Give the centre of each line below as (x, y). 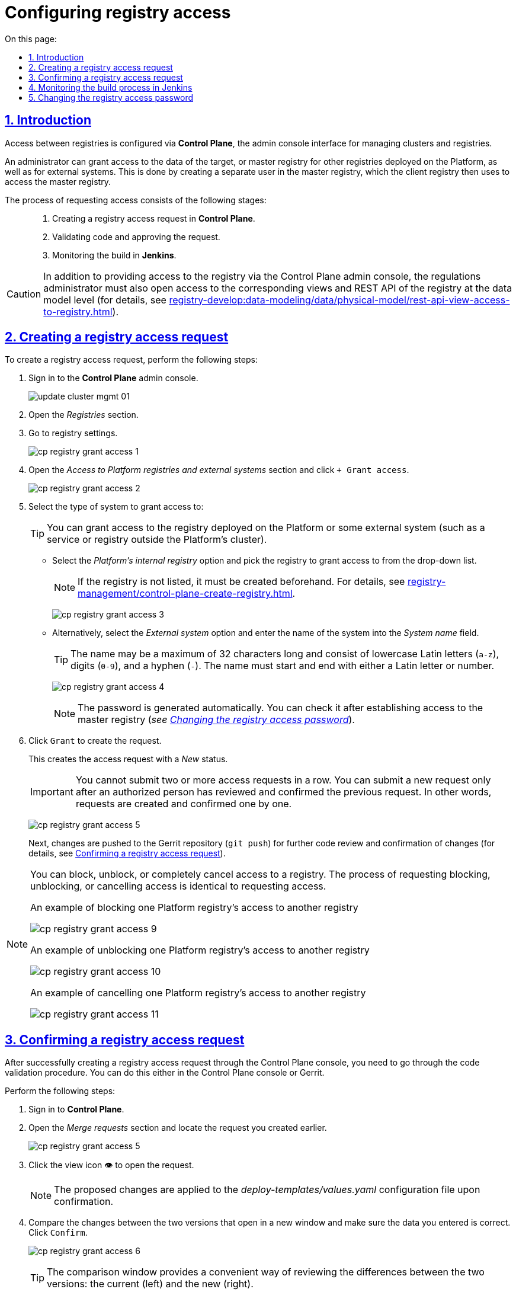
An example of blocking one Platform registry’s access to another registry (194, 908)
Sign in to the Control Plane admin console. (113, 378)
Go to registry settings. (73, 433)
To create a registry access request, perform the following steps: (131, 360)
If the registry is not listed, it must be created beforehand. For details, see (241, 582)
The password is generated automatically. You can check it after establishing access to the (281, 708)
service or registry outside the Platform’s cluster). (157, 540)
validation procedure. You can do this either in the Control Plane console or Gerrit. (165, 1073)
